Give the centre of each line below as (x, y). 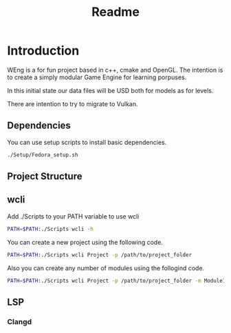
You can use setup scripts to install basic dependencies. (87, 142)
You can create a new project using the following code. (85, 242)
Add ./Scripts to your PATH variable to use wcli (73, 216)
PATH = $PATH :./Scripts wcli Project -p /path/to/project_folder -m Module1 (117, 281)
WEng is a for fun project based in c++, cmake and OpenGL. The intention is (115, 70)
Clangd (20, 321)
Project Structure (45, 176)
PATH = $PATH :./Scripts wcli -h (51, 229)
